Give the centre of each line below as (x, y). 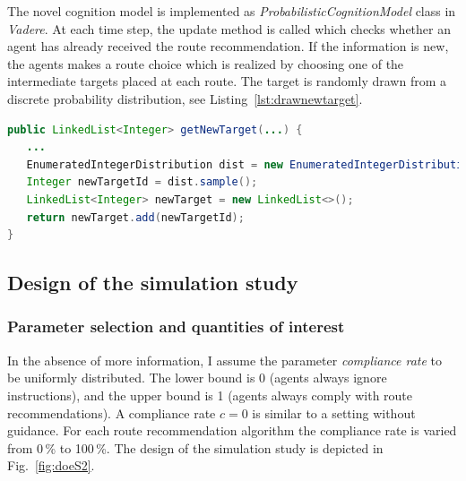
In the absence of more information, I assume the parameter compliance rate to (225, 360)
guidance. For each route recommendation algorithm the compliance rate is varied (232, 430)
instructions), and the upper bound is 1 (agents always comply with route (210, 395)
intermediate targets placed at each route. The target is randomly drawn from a (227, 81)
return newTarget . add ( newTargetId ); (135, 217)
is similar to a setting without (334, 412)
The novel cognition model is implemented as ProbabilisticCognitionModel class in (232, 11)
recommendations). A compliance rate (112, 412)
